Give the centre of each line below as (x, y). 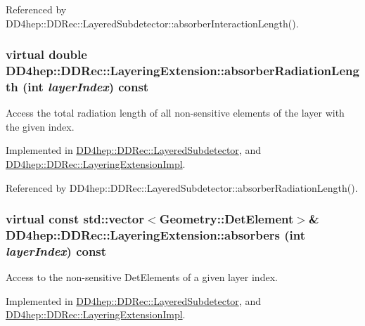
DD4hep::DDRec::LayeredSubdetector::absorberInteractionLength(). (152, 23)
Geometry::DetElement (226, 219)
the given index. (40, 126)
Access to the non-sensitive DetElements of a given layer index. (142, 277)
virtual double (46, 54)
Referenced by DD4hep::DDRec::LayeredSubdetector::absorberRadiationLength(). (182, 187)
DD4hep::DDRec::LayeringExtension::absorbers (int (156, 235)
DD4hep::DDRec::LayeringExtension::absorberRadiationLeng (182, 71)
